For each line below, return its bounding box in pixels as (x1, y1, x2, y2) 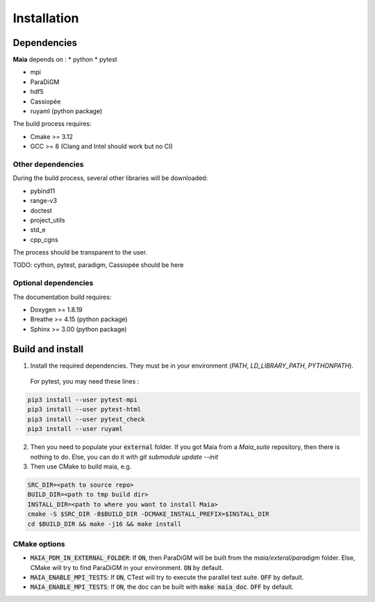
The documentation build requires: (12, 293, 112, 301)
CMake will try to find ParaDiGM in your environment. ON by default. (30, 563, 224, 571)
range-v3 (30, 197, 58, 205)
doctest (30, 206, 52, 215)
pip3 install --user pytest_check (27, 415, 145, 423)
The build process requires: (12, 120, 92, 128)
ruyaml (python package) (30, 107, 103, 115)
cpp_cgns (30, 235, 58, 243)
